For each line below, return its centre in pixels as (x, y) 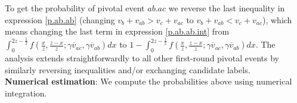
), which (277, 19)
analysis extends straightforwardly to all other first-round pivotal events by (142, 57)
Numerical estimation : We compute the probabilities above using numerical (148, 81)
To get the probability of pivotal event (75, 8)
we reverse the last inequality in (227, 8)
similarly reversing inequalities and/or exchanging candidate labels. (128, 69)
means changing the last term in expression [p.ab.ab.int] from (117, 31)
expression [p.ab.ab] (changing (60, 19)
